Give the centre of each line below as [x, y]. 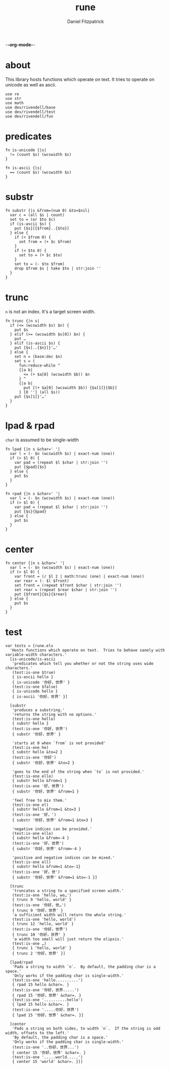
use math [15, 103]
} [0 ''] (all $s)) [39, 392]
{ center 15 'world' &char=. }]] [47, 1061]
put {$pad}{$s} [31, 467]
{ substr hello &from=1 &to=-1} [46, 866]
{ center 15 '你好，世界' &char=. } [49, 1053]
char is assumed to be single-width [42, 440]
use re [12, 94]
